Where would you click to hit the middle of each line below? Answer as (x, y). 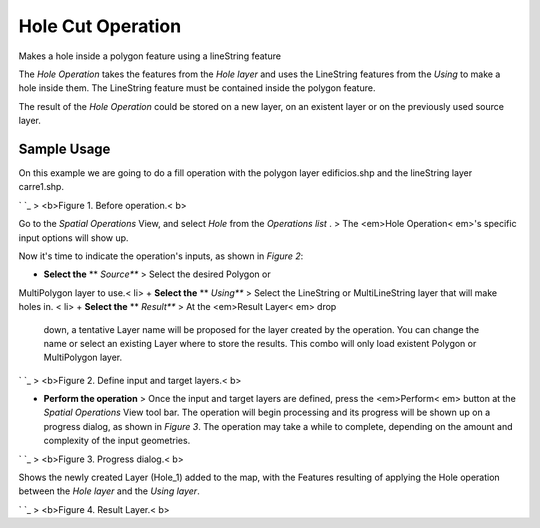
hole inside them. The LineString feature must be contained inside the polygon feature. (197, 88)
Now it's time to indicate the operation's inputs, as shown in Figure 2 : (161, 256)
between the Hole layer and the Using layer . (109, 491)
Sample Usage (64, 148)
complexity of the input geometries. (117, 441)
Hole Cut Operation (100, 26)
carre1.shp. (41, 187)
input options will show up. (73, 237)
